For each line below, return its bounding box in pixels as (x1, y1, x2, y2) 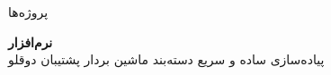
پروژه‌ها (8, 3, 49, 21)
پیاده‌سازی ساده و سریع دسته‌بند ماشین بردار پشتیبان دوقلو (8, 50, 325, 69)
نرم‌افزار (8, 32, 53, 51)
